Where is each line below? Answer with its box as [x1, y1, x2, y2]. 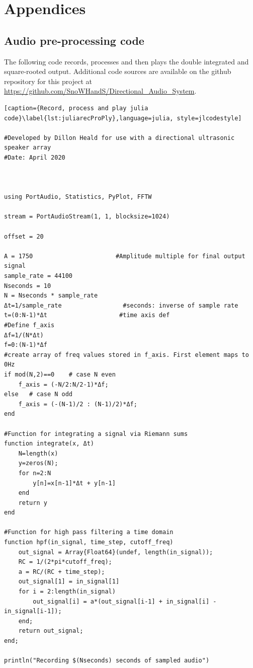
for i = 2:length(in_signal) [18, 588, 116, 596]
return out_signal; [18, 627, 83, 635]
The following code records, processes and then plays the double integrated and [4, 56, 249, 66]
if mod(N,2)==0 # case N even [4, 370, 116, 378]
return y [18, 499, 47, 506]
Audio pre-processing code [4, 32, 144, 48]
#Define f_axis [4, 322, 55, 329]
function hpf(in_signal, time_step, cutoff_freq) [4, 539, 174, 546]
